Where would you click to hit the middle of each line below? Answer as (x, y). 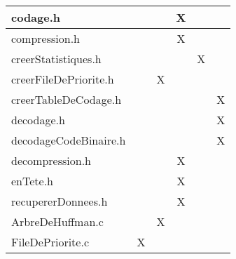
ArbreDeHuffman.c (57, 221)
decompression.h (51, 160)
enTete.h (33, 181)
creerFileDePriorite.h (63, 79)
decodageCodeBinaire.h (69, 140)
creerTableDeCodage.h (67, 99)
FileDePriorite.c (50, 242)
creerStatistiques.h (56, 59)
